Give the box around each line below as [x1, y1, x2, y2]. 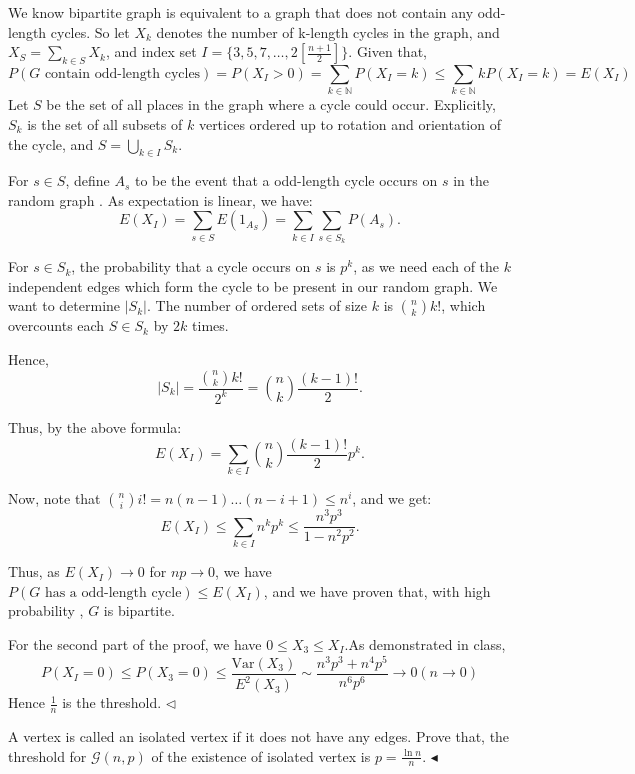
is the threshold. [62, 692, 162, 713]
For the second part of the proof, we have [8, 634, 262, 655]
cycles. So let [50, 21, 130, 42]
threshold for [8, 745, 87, 766]
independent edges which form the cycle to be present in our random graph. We [8, 275, 498, 296]
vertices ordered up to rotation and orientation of [198, 113, 501, 134]
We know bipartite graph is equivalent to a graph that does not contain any [8, 2, 474, 22]
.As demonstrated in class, [344, 634, 506, 655]
